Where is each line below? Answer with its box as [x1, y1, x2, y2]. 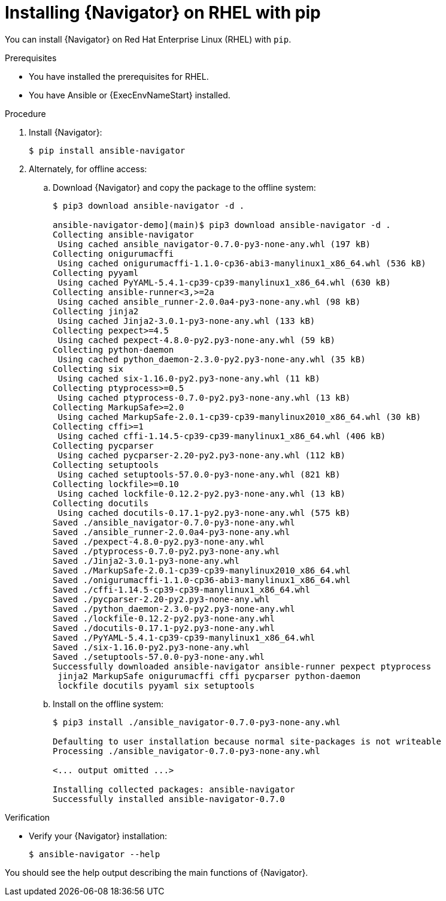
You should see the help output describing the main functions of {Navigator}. [5, 867, 308, 878]
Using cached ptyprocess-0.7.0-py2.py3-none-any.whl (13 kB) [57, 392, 351, 403]
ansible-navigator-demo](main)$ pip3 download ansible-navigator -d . [53, 220, 391, 230]
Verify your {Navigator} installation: [29, 830, 168, 841]
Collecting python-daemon [53, 344, 174, 355]
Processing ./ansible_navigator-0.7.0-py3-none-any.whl [53, 746, 320, 756]
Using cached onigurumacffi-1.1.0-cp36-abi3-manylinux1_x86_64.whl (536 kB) [57, 258, 426, 268]
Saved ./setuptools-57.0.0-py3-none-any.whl [53, 651, 265, 662]
